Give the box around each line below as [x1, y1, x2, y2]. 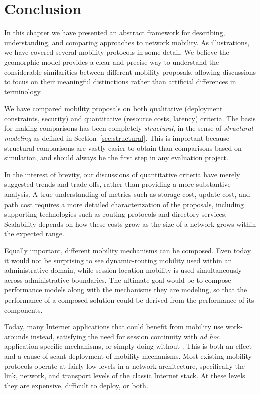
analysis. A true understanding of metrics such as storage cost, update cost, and [4, 189, 250, 200]
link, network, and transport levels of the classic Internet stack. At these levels [4, 370, 245, 381]
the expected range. [4, 228, 64, 239]
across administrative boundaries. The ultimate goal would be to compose [4, 274, 231, 285]
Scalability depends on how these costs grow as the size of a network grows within [4, 218, 256, 229]
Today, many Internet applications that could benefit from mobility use [4, 321, 223, 332]
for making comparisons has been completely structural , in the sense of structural [4, 123, 253, 133]
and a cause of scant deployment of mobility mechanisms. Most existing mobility [4, 350, 252, 361]
